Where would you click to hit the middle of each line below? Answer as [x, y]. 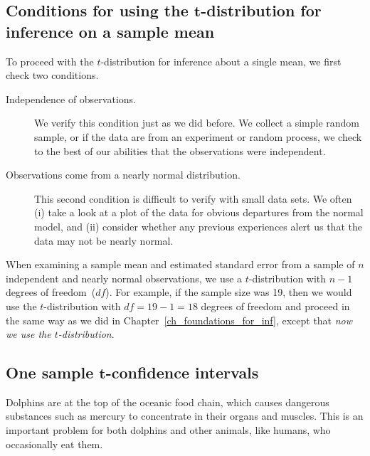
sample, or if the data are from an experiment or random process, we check [198, 136]
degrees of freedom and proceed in [275, 306]
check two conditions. [52, 75]
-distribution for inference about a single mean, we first [221, 61]
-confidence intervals [182, 372]
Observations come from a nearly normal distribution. [123, 175]
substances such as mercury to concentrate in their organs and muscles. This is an [185, 416]
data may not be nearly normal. [104, 240]
